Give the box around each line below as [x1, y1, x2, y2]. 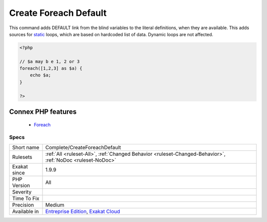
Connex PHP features [9, 108, 77, 116]
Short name [12, 144, 40, 151]
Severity [12, 188, 32, 195]
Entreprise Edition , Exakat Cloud [45, 208, 121, 215]
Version [12, 182, 30, 189]
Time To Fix [12, 195, 40, 202]
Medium [45, 201, 64, 208]
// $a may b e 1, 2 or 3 [19, 58, 80, 64]
